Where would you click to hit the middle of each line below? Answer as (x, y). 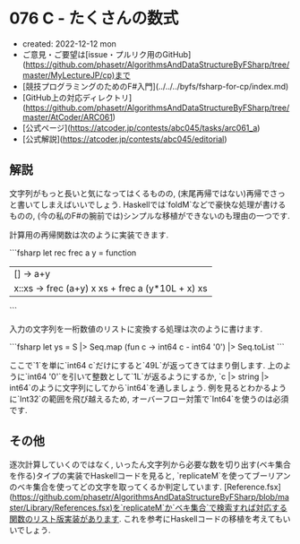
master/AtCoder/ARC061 (68, 117)
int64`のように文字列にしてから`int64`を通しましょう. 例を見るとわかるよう (148, 387)
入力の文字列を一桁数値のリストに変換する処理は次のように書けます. (136, 329)
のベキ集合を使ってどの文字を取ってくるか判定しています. (116, 487)
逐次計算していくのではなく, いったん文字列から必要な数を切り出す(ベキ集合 (150, 464)
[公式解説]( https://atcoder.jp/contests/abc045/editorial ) (124, 139)
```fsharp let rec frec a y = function (73, 253)
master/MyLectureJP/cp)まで (77, 75)
